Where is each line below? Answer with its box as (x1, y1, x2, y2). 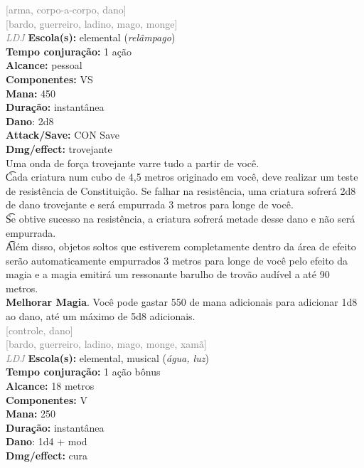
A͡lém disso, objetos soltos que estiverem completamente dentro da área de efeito (6, 239, 356, 254)
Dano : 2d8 (6, 113, 54, 128)
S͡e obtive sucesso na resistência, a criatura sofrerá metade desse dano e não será (6, 211, 355, 225)
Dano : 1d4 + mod (6, 434, 87, 449)
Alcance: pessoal (6, 58, 82, 73)
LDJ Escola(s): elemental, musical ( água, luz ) (6, 350, 209, 365)
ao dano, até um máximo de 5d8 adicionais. (6, 309, 196, 324)
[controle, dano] (6, 322, 73, 337)
